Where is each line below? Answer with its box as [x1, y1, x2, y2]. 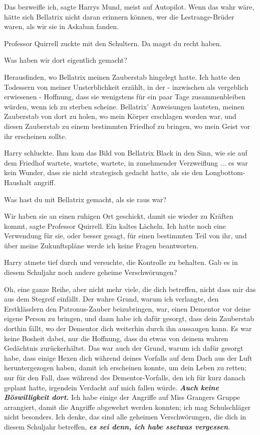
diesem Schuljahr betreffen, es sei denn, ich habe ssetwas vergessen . [4, 421, 230, 431]
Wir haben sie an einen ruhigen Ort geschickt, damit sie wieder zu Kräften [4, 211, 233, 221]
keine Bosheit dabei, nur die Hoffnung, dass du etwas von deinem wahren [4, 333, 228, 343]
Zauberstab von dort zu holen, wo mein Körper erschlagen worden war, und [4, 111, 236, 121]
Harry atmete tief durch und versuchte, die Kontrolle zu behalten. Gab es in [4, 257, 238, 267]
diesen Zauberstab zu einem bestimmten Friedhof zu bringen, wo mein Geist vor [4, 120, 250, 131]
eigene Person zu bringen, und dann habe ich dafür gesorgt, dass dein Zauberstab [4, 313, 254, 324]
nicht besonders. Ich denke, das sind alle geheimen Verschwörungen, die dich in [4, 411, 246, 422]
